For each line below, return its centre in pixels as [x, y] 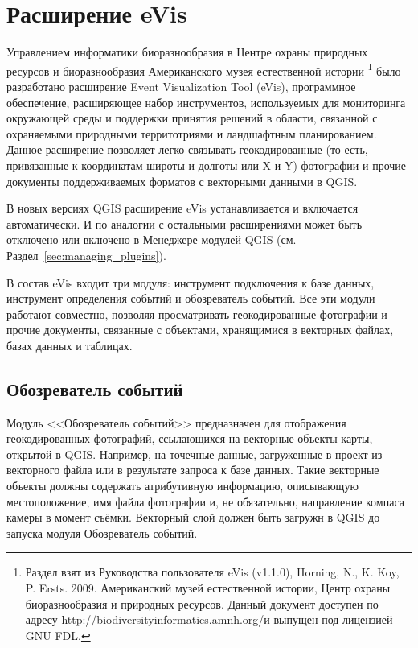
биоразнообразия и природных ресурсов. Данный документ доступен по [202, 603]
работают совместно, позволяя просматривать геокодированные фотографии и [197, 314]
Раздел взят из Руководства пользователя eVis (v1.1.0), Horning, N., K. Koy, [212, 572]
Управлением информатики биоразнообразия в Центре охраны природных [187, 52]
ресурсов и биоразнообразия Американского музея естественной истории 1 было [204, 69]
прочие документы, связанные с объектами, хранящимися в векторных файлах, [200, 330]
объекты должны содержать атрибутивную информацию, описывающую [182, 486]
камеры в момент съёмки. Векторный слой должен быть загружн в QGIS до [193, 517]
